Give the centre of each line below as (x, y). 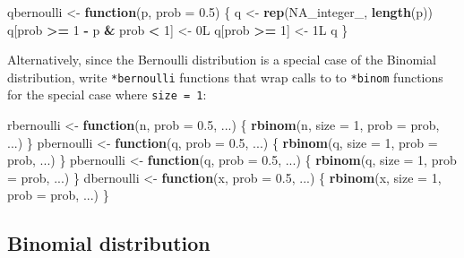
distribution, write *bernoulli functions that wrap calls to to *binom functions (225, 77)
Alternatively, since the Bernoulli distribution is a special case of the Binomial (222, 60)
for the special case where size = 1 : (107, 95)
